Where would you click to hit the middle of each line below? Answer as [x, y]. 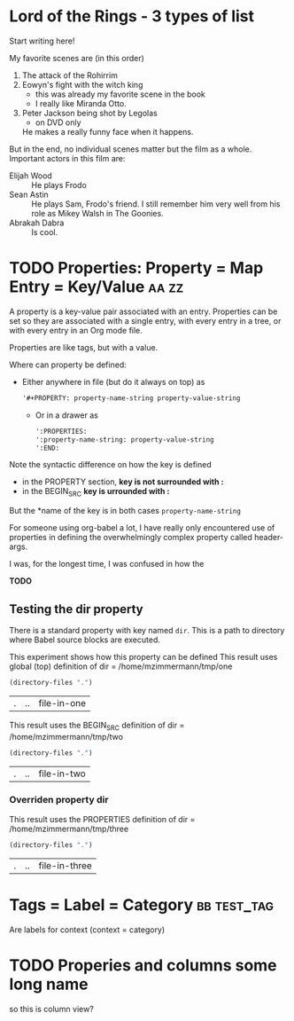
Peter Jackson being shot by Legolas [89, 113]
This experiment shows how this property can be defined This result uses [143, 656]
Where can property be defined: [68, 365]
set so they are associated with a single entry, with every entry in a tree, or [145, 320]
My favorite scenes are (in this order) [77, 58]
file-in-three [66, 865]
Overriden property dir [59, 800]
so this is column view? [52, 1009]
